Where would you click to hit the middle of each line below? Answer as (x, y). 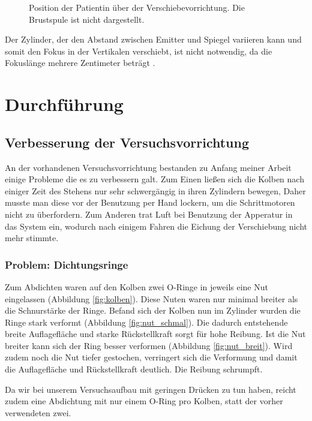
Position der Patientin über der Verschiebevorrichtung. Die (137, 7)
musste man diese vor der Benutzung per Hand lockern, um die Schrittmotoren (150, 202)
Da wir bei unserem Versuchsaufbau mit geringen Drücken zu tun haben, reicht (151, 389)
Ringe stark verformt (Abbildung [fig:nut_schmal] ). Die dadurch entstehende (146, 322)
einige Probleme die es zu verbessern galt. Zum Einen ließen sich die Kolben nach (154, 179)
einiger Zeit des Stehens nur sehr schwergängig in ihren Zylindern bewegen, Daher (155, 190)
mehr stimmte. (32, 238)
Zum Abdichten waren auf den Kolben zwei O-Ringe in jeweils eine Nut (136, 286)
